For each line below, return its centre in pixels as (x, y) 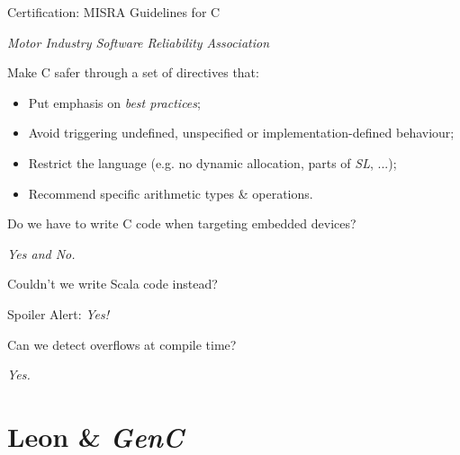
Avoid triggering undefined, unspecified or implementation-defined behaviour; (241, 133)
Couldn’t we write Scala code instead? (113, 284)
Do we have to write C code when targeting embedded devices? (182, 223)
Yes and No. (41, 253)
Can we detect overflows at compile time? (122, 344)
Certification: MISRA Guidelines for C (114, 12)
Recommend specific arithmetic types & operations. (171, 193)
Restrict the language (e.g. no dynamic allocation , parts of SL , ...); (212, 162)
